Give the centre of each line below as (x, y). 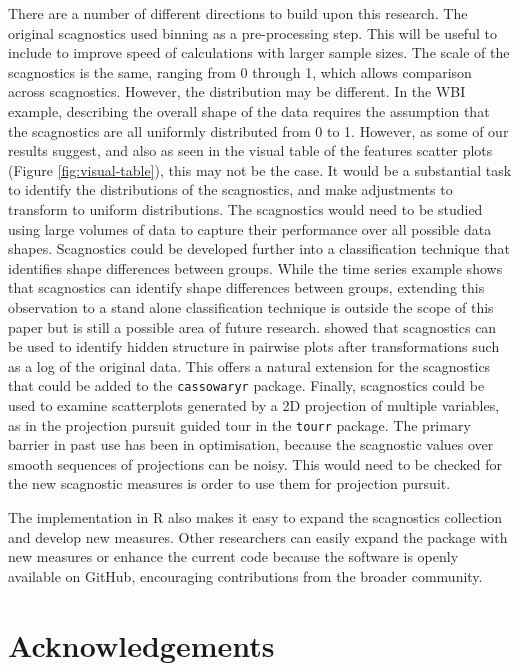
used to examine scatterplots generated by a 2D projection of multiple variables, (254, 404)
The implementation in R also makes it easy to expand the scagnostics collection (255, 516)
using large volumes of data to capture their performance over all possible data (250, 228)
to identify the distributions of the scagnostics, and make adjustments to (230, 189)
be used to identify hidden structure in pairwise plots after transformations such (254, 346)
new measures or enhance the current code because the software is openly (233, 556)
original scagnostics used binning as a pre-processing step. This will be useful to (252, 32)
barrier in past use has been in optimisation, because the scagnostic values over (251, 444)
